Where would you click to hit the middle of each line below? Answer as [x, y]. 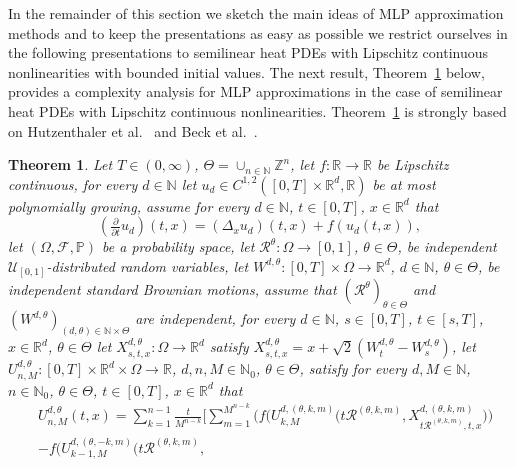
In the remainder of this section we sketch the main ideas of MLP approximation [256, 13]
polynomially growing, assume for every [129, 205]
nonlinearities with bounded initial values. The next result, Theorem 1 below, [246, 71]
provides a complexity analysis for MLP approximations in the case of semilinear [255, 91]
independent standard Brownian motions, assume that [172, 289]
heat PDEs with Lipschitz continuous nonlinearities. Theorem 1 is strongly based [257, 110]
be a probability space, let [178, 246]
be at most [404, 183]
